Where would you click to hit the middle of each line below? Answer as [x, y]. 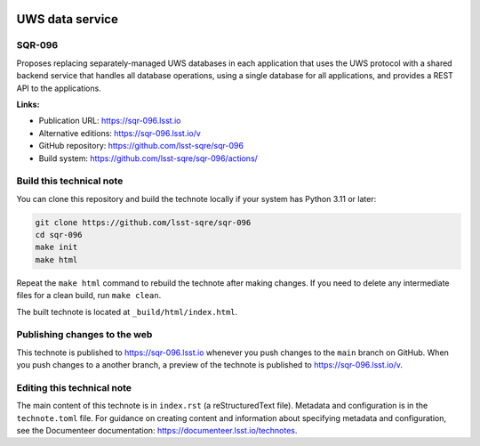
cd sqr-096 [59, 235]
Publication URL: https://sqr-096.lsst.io [110, 121]
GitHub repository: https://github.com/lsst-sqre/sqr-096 [141, 146]
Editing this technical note [74, 387]
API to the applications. [59, 88]
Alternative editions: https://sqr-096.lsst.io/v [120, 133]
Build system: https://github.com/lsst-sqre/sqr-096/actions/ [148, 158]
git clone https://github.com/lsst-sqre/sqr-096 [143, 222]
